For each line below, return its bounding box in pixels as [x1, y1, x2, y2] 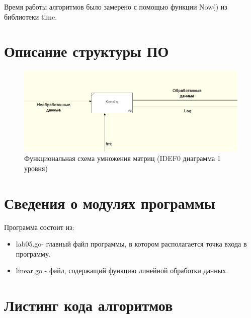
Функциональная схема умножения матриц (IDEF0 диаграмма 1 [24, 153, 221, 164]
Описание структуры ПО [4, 41, 169, 61]
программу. [16, 248, 51, 259]
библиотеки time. [4, 11, 57, 22]
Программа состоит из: [4, 221, 74, 232]
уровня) [24, 163, 48, 173]
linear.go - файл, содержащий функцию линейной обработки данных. [16, 265, 228, 276]
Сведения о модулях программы [4, 192, 215, 213]
